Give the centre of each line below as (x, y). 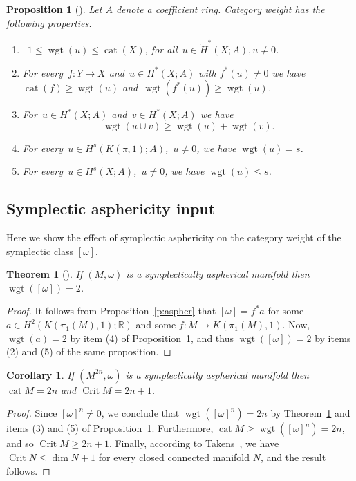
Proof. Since (32, 413)
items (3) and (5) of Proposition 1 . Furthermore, (110, 428)
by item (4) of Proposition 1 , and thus (152, 338)
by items (333, 338)
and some (156, 324)
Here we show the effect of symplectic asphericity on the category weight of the (174, 237)
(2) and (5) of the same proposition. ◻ (89, 351)
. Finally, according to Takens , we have (194, 443)
